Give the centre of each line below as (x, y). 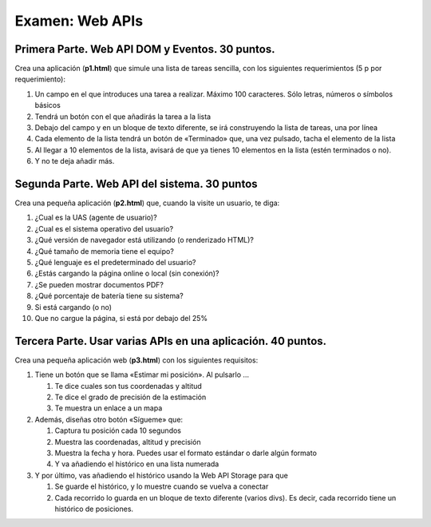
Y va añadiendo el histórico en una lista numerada (137, 464)
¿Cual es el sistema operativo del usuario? (104, 228)
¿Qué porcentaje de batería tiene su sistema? (109, 296)
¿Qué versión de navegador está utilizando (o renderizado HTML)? (144, 240)
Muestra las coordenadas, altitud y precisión (128, 442)
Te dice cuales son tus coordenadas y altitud (129, 386)
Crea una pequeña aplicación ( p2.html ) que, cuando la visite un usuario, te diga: (147, 203)
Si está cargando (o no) (73, 307)
